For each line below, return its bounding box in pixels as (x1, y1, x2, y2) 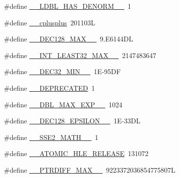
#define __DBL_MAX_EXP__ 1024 (4, 99, 122, 109)
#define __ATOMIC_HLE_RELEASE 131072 (4, 148, 149, 158)
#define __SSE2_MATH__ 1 (4, 132, 99, 142)
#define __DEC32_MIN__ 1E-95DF (4, 66, 121, 77)
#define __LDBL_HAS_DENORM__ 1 (4, 1, 131, 11)
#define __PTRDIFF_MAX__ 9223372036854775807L (4, 164, 176, 175)
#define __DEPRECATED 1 (4, 82, 95, 93)
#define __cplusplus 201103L (4, 17, 96, 27)
